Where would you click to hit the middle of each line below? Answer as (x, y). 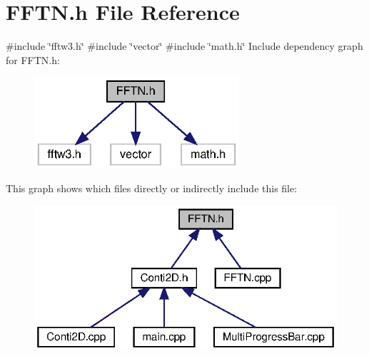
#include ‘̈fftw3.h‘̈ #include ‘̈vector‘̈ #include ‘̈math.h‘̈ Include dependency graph (184, 46)
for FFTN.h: (33, 59)
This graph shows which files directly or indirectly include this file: (152, 188)
